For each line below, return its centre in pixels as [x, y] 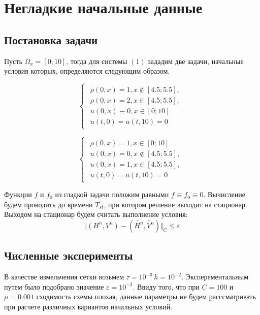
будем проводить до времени [48, 204]
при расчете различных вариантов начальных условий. [88, 306]
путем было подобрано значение [54, 286]
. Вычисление [224, 194]
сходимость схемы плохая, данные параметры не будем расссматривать [146, 296]
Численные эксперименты [69, 255]
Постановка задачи [51, 39]
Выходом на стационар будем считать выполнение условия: [96, 214]
